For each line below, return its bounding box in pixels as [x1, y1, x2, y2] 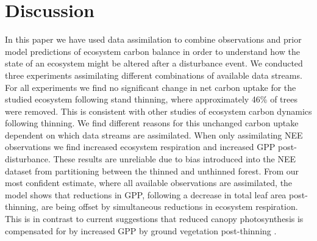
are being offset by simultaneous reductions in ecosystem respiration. [41, 200, 298, 213]
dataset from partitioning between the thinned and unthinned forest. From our [5, 164, 299, 177]
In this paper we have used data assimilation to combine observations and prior [5, 33, 302, 46]
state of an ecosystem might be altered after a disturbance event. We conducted [5, 57, 303, 70]
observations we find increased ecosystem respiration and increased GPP [5, 140, 276, 153]
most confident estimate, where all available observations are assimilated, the [5, 176, 293, 189]
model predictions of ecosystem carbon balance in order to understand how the [5, 45, 300, 57]
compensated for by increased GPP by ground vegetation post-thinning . [5, 224, 277, 237]
